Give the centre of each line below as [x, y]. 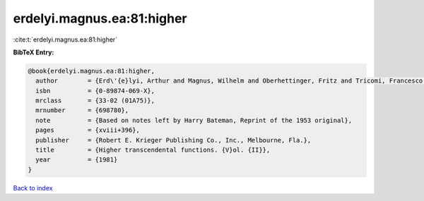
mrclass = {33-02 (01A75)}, [95, 101]
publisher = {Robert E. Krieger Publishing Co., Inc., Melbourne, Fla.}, [173, 140]
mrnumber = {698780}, [82, 110]
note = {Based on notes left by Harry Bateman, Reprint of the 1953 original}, [194, 120]
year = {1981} [77, 160]
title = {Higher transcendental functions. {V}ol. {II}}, [153, 150]
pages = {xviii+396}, [88, 130]
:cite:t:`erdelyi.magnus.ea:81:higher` [65, 39]
